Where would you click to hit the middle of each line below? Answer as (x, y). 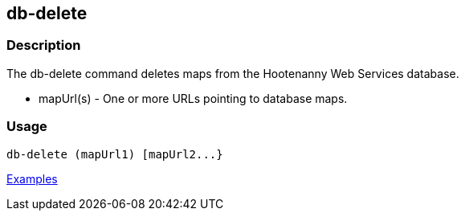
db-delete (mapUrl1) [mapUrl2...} (115, 154)
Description (44, 45)
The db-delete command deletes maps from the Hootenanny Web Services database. (233, 73)
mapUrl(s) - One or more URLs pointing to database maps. (193, 98)
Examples (32, 178)
